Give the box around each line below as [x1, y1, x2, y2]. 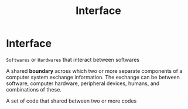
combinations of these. [6, 86, 61, 93]
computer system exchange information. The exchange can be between [6, 73, 180, 80]
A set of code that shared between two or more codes [6, 97, 137, 104]
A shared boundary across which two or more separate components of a [6, 67, 183, 74]
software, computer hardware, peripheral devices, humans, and [6, 80, 160, 87]
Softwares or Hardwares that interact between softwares [6, 56, 139, 63]
